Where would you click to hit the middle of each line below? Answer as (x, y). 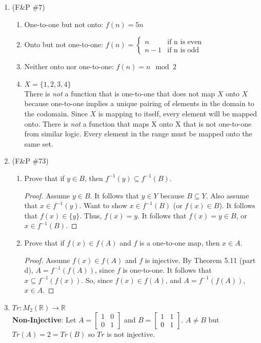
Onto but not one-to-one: (64, 44)
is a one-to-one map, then (180, 242)
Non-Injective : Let (44, 319)
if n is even (185, 42)
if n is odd (183, 50)
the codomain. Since (56, 113)
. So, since (97, 280)
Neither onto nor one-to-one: (69, 66)
